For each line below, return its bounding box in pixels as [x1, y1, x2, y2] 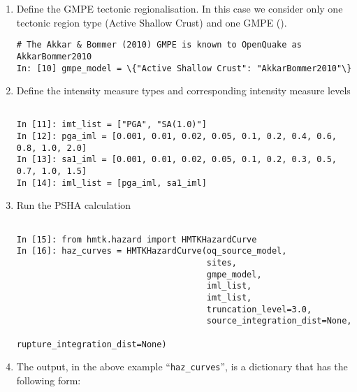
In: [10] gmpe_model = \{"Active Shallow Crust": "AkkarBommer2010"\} [16, 63, 352, 73]
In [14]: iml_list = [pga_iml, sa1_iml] [16, 177, 207, 188]
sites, [206, 257, 237, 268]
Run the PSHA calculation [16, 198, 131, 212]
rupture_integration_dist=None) [16, 339, 167, 349]
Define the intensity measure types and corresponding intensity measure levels [16, 83, 351, 98]
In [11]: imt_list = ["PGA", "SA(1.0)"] [16, 119, 207, 130]
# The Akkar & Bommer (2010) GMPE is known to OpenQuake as [16, 40, 302, 50]
